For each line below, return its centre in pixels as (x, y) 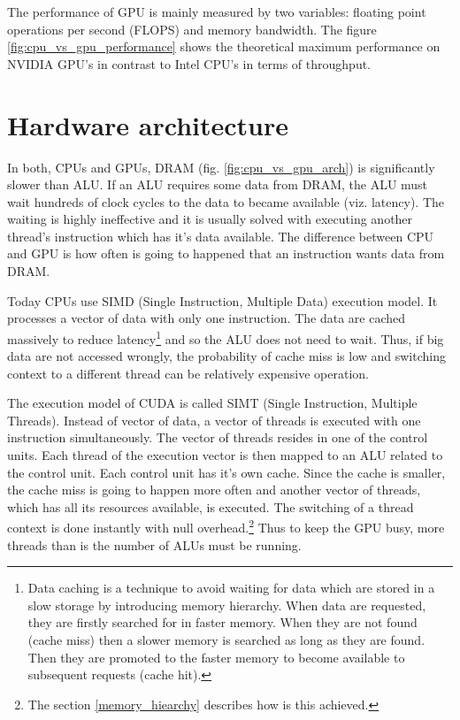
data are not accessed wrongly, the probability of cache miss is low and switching (226, 356)
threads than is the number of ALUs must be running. (154, 544)
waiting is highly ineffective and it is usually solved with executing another (210, 219)
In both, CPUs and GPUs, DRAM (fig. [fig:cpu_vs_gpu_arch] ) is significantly (221, 167)
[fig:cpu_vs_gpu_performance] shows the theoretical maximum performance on (224, 46)
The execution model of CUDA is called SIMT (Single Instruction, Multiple (212, 403)
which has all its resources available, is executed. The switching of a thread (211, 506)
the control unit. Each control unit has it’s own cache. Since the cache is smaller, (226, 472)
